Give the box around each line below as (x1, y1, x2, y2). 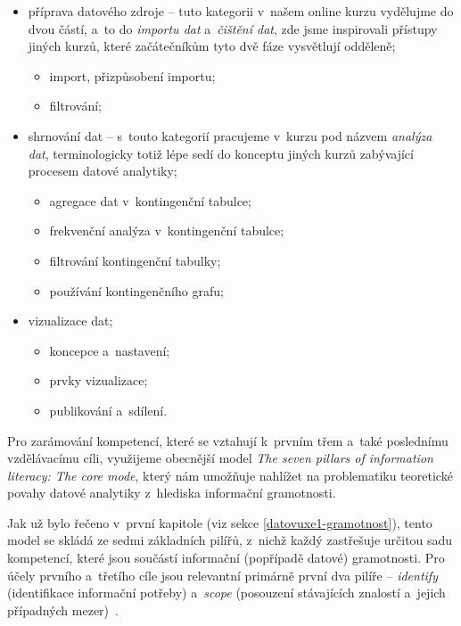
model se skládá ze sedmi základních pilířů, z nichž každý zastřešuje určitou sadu (7, 531, 453, 549)
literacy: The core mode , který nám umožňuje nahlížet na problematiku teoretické (7, 465, 453, 484)
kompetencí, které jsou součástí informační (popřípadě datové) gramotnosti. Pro (7, 548, 445, 567)
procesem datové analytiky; (28, 161, 177, 180)
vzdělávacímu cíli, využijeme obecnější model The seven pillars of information (7, 449, 433, 467)
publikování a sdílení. (49, 400, 168, 419)
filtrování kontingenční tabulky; (49, 251, 221, 269)
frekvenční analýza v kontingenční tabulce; (49, 221, 284, 240)
